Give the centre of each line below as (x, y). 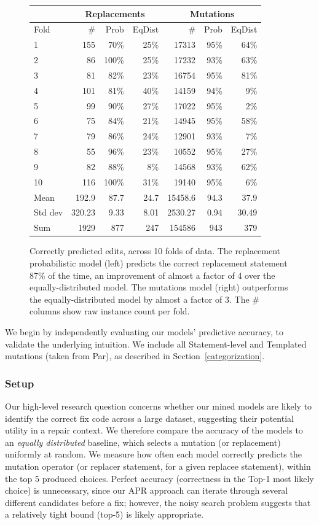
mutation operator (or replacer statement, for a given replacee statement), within (158, 466)
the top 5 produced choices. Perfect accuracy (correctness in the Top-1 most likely (159, 478)
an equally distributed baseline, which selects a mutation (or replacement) (143, 442)
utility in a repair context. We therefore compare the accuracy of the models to (154, 430)
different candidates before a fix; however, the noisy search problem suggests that (158, 502)
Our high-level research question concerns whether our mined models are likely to (159, 406)
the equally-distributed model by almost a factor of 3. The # (144, 299)
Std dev (49, 212)
